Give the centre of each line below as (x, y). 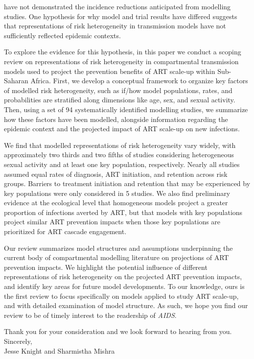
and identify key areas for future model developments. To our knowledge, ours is (124, 286)
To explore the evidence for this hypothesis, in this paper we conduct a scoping (123, 52)
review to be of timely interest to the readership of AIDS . (90, 315)
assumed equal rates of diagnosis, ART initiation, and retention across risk (116, 174)
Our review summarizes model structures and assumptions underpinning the (118, 248)
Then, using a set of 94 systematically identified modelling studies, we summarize (126, 109)
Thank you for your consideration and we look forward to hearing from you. (118, 331)
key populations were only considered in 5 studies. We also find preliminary (117, 193)
